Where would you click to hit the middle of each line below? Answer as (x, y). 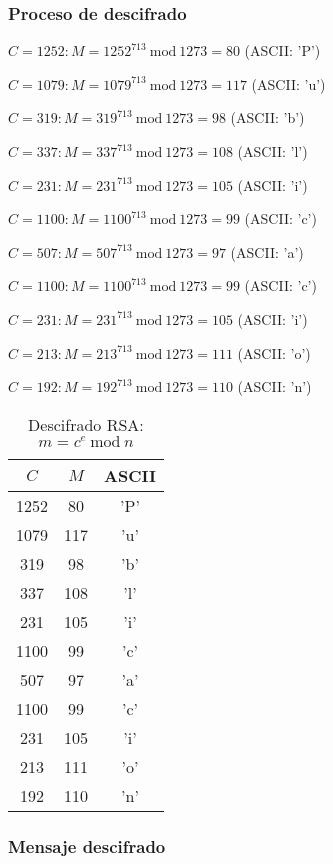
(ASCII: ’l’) (272, 151)
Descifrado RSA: (86, 424)
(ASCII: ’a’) (267, 251)
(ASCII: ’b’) (267, 117)
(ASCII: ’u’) (288, 83)
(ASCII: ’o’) (274, 352)
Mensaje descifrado (87, 845)
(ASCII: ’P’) (282, 50)
